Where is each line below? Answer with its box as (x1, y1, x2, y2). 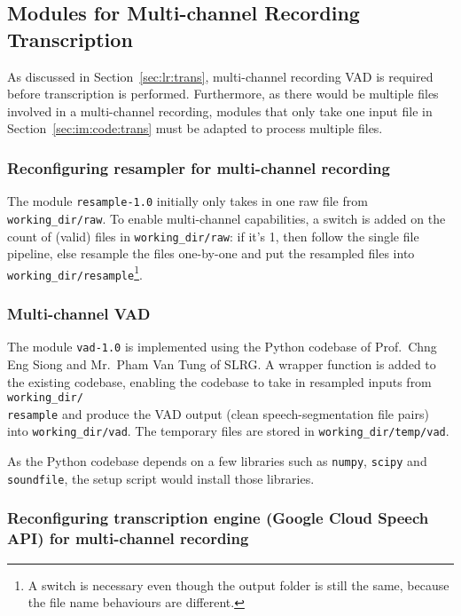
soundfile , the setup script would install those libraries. (7, 469, 315, 487)
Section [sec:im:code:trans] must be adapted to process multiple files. (7, 119, 383, 138)
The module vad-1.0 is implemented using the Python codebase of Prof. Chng (7, 337, 437, 356)
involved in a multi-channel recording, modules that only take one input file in (7, 101, 433, 120)
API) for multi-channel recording (7, 527, 249, 549)
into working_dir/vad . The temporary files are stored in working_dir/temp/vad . (7, 422, 449, 440)
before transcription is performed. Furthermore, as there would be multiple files (7, 84, 439, 103)
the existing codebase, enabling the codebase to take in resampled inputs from (7, 372, 432, 391)
